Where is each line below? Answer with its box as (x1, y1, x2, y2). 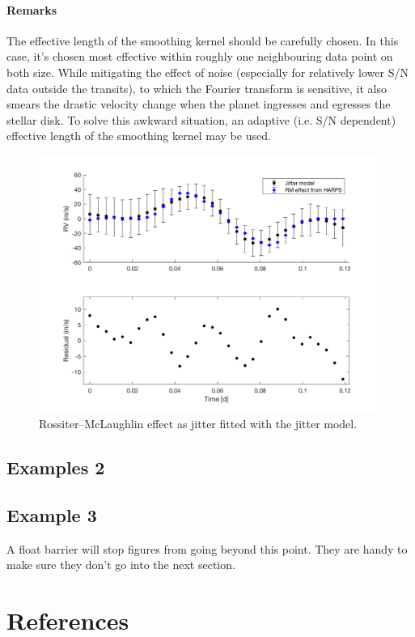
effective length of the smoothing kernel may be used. (6, 127, 271, 144)
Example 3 (6, 502, 97, 527)
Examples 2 (6, 455, 105, 480)
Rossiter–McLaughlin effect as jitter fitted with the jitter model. (39, 415, 358, 432)
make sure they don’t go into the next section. (6, 556, 235, 573)
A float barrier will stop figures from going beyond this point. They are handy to (6, 540, 408, 557)
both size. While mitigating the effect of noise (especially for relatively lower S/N (6, 63, 409, 80)
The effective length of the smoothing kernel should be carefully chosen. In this (6, 32, 399, 49)
